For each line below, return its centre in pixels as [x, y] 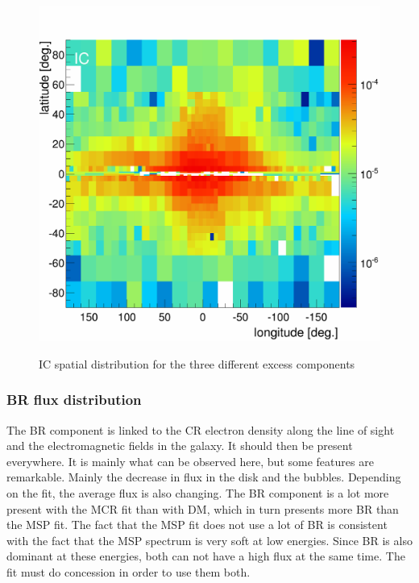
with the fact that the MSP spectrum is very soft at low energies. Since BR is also [209, 540]
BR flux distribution [74, 400]
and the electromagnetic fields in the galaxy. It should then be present [180, 446]
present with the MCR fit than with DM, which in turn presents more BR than [203, 508]
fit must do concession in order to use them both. [129, 572]
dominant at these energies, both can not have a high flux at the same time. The [206, 556]
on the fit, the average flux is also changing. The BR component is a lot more [198, 493]
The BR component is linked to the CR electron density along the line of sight [201, 429]
